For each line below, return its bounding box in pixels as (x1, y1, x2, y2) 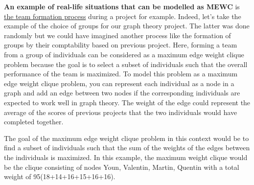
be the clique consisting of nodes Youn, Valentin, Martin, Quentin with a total (4, 162, 239, 172)
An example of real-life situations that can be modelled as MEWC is (4, 1, 240, 11)
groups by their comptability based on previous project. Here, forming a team (4, 40, 237, 50)
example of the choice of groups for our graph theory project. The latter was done (4, 21, 250, 31)
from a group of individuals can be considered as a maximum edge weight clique (4, 49, 244, 59)
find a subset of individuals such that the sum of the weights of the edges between (4, 142, 250, 153)
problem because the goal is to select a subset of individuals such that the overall (4, 59, 248, 69)
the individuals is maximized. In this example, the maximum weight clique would (4, 152, 248, 162)
